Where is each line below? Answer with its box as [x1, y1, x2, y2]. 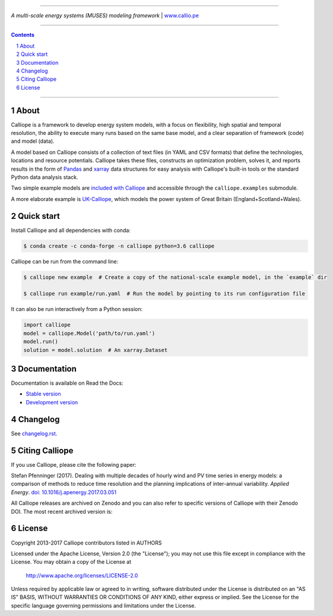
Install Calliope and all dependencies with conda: [11, 227, 131, 234]
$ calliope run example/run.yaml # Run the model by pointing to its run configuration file [23, 290, 306, 297]
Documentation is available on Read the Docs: [11, 379, 124, 386]
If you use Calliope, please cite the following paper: [11, 461, 137, 468]
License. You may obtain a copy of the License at [11, 558, 132, 565]
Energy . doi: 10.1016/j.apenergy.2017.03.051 [11, 488, 117, 496]
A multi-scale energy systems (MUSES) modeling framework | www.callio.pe [11, 12, 199, 19]
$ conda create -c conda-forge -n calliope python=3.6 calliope [23, 243, 215, 249]
